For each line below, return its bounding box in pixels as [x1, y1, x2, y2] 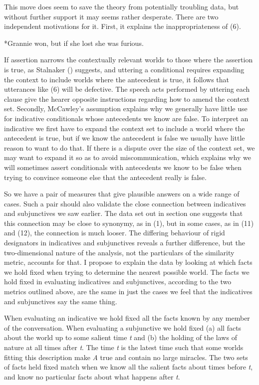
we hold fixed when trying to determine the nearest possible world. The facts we [4, 266, 250, 277]
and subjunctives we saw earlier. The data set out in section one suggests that [4, 208, 243, 218]
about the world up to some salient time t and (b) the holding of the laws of [4, 332, 237, 343]
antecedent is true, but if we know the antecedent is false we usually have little [4, 133, 245, 143]
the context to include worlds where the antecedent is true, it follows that [4, 74, 230, 84]
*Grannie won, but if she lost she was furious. [4, 37, 144, 48]
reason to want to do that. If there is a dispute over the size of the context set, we [4, 142, 255, 153]
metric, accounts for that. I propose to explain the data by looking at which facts [4, 257, 253, 267]
